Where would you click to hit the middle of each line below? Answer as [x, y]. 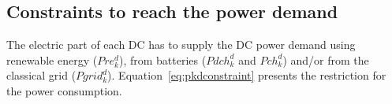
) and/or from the [326, 59]
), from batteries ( [162, 59]
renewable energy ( [52, 59]
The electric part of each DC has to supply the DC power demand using [181, 45]
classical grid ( [41, 75]
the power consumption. [64, 90]
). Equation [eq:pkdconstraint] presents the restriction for [247, 75]
